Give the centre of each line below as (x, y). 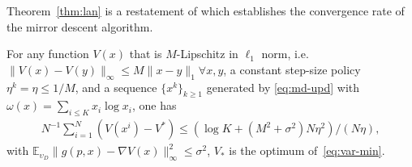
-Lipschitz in (207, 54)
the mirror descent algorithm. (80, 26)
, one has (154, 105)
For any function (48, 54)
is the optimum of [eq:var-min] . (307, 150)
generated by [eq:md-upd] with (283, 87)
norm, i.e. (285, 54)
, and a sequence (116, 87)
